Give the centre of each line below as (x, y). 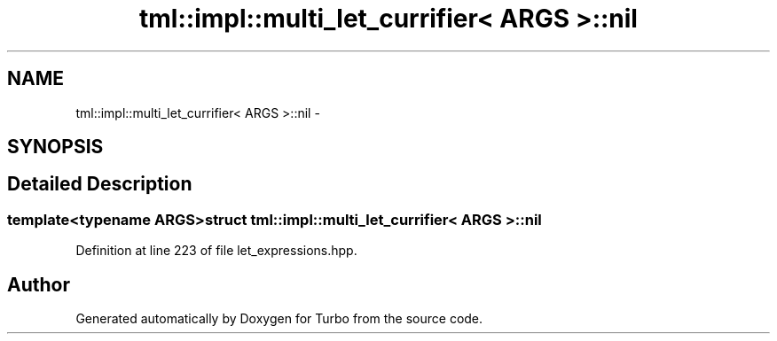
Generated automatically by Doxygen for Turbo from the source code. (279, 319)
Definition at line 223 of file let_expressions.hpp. (216, 251)
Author (39, 284)
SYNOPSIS (55, 147)
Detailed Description (100, 184)
